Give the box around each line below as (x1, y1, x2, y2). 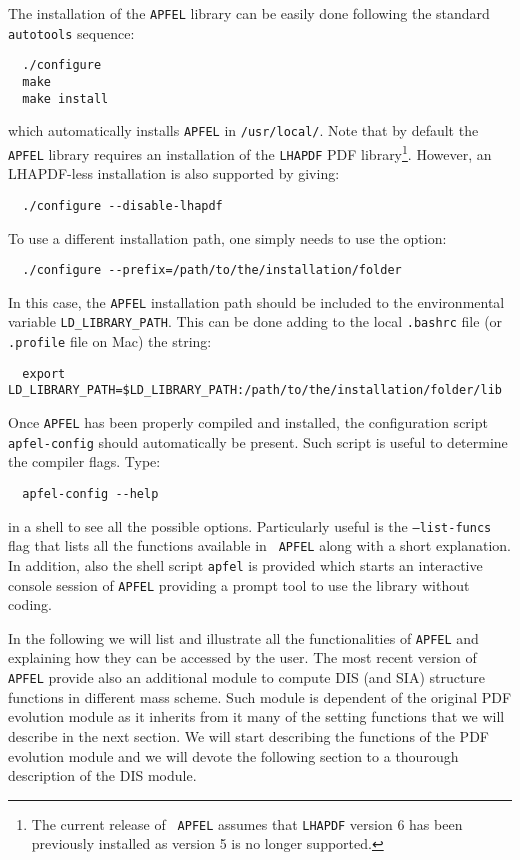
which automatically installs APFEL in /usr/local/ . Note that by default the (8, 120, 479, 141)
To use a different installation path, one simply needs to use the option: (8, 227, 447, 248)
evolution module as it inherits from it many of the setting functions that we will (8, 706, 505, 727)
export (22, 366, 66, 381)
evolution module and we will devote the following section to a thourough (8, 745, 459, 766)
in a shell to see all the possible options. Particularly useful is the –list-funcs (8, 515, 492, 536)
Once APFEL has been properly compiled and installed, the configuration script (8, 412, 488, 433)
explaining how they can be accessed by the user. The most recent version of (8, 647, 477, 668)
